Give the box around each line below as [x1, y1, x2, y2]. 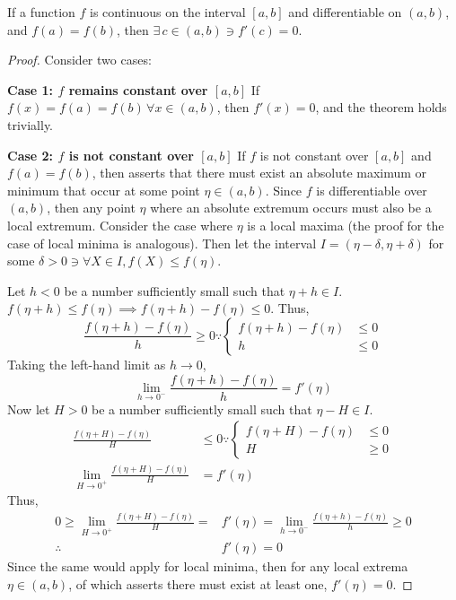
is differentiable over [316, 180, 427, 199]
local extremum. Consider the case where [7, 215, 233, 234]
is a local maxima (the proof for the [247, 215, 444, 234]
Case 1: [7, 80, 54, 99]
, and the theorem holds [315, 98, 447, 117]
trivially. [7, 115, 54, 134]
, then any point [47, 198, 136, 217]
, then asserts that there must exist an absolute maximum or [92, 163, 427, 182]
